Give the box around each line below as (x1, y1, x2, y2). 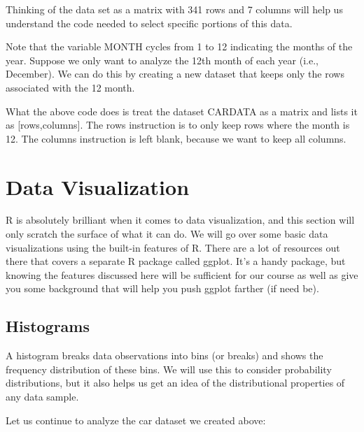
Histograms (6, 315, 90, 337)
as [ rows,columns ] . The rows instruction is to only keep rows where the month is (6, 117, 350, 132)
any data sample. (6, 389, 79, 404)
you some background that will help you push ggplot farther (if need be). (6, 281, 319, 296)
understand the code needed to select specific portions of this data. (6, 15, 293, 30)
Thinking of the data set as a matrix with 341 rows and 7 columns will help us (6, 2, 343, 16)
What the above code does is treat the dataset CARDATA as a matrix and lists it (6, 103, 358, 118)
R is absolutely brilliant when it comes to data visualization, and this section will (6, 213, 355, 227)
